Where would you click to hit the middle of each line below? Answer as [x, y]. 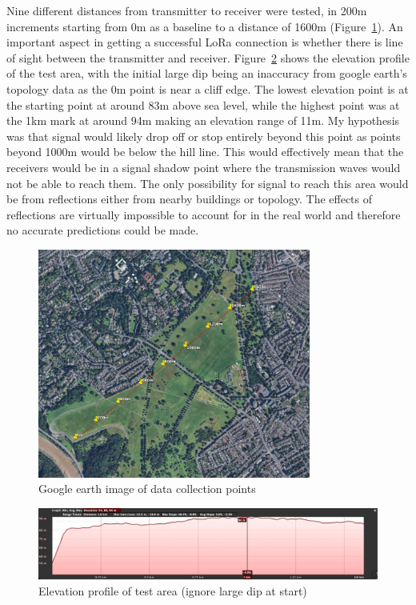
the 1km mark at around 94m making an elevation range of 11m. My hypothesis [203, 120]
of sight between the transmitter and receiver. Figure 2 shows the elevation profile [208, 57]
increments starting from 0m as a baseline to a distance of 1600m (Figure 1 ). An [205, 26]
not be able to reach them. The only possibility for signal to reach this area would [208, 183]
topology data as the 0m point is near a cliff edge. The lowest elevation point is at [208, 88]
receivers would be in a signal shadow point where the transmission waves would [204, 167]
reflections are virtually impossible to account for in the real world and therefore [204, 214]
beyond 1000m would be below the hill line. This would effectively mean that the [205, 152]
